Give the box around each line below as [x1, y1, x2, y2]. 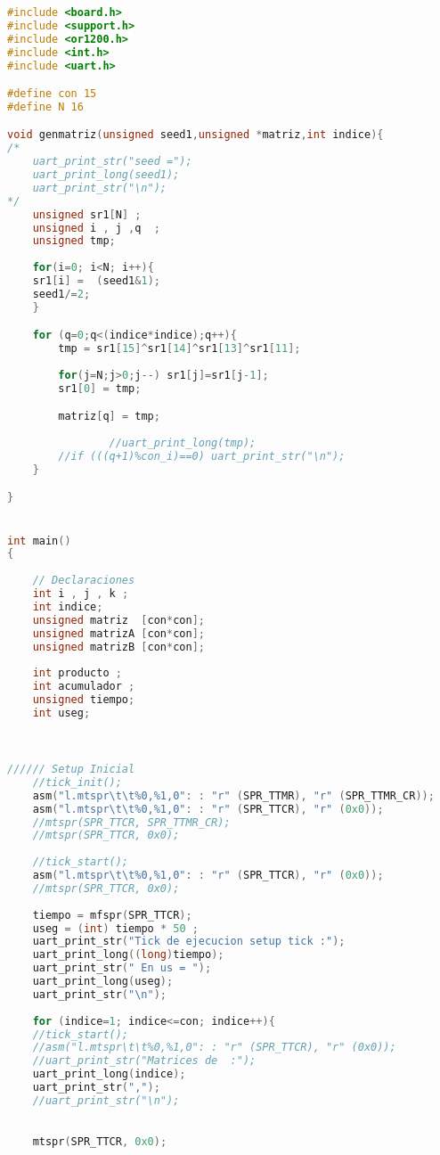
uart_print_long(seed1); [32, 168, 180, 182]
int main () [7, 534, 71, 547]
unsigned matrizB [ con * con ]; [32, 640, 205, 653]
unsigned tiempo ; [32, 693, 135, 707]
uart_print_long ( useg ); [32, 975, 174, 988]
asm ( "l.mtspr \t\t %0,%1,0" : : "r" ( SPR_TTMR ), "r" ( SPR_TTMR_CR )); [32, 789, 435, 802]
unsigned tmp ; [32, 234, 116, 248]
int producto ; [32, 667, 122, 680]
